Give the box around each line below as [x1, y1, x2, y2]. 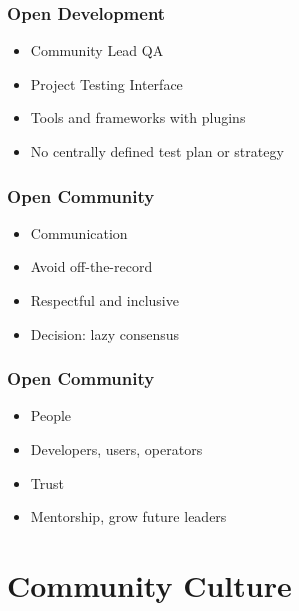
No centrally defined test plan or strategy [30, 141, 284, 161]
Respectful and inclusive [30, 290, 179, 310]
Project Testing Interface [30, 73, 183, 94]
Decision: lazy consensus [30, 323, 180, 344]
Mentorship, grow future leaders [30, 506, 227, 527]
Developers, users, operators [30, 439, 203, 459]
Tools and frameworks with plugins [30, 107, 246, 128]
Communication [30, 222, 128, 243]
